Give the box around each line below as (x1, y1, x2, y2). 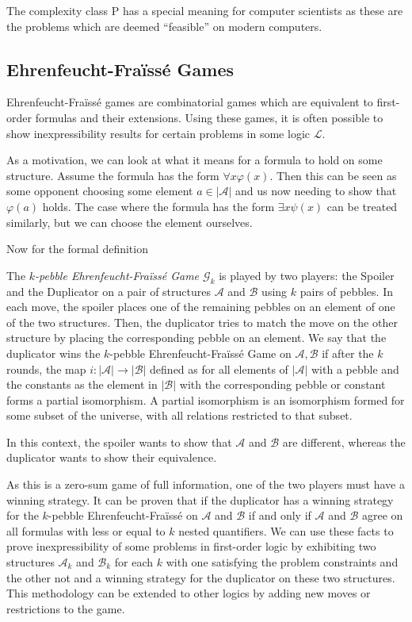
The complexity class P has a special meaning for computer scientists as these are (6, 2, 403, 18)
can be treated (326, 198, 398, 214)
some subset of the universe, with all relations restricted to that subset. (6, 407, 353, 424)
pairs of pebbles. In (299, 282, 393, 299)
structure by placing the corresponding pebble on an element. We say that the (6, 329, 387, 346)
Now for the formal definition (6, 240, 148, 257)
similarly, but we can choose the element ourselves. (6, 213, 253, 230)
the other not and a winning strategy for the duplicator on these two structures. (6, 569, 395, 586)
